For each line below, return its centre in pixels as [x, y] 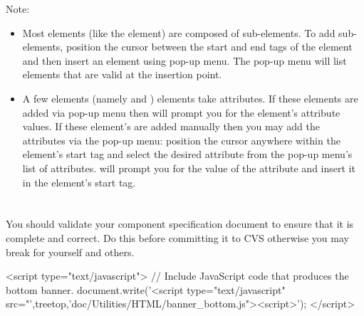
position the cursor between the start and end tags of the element [209, 47]
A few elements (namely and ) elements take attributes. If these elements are [190, 98]
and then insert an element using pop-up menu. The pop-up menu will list [184, 60]
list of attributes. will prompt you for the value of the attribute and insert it [189, 168]
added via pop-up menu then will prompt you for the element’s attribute [181, 112]
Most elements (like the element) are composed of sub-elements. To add [179, 32]
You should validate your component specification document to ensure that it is [180, 224]
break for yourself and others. [70, 252]
